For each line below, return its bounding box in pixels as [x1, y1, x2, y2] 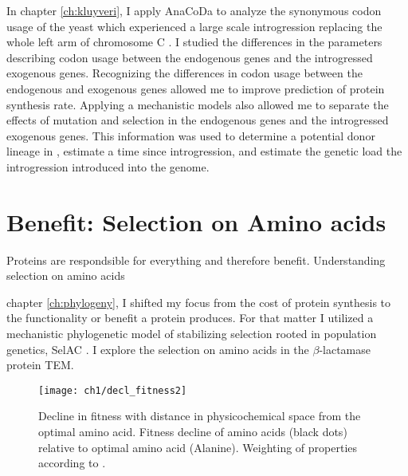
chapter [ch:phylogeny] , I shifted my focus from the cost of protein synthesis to [6, 293, 391, 310]
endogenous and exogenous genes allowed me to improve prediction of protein [6, 80, 385, 96]
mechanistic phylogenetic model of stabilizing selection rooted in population [6, 325, 377, 342]
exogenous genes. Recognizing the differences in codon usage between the [6, 65, 363, 81]
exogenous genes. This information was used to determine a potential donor [6, 127, 375, 144]
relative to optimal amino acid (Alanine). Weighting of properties [38, 439, 358, 455]
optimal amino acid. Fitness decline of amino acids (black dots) [38, 423, 347, 440]
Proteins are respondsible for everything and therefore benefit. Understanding [6, 251, 386, 268]
